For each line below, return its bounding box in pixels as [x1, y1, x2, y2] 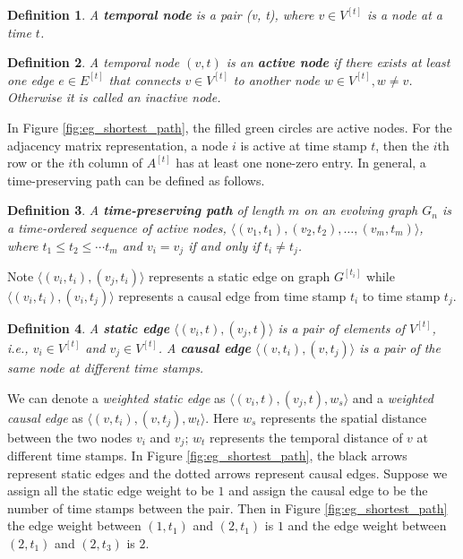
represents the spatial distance [261, 408, 427, 426]
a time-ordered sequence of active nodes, [7, 218, 227, 236]
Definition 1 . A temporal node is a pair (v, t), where [7, 5, 314, 23]
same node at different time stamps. [7, 357, 204, 376]
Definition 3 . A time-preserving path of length [7, 201, 285, 219]
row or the [7, 153, 64, 172]
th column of [72, 153, 143, 172]
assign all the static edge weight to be [7, 481, 214, 500]
